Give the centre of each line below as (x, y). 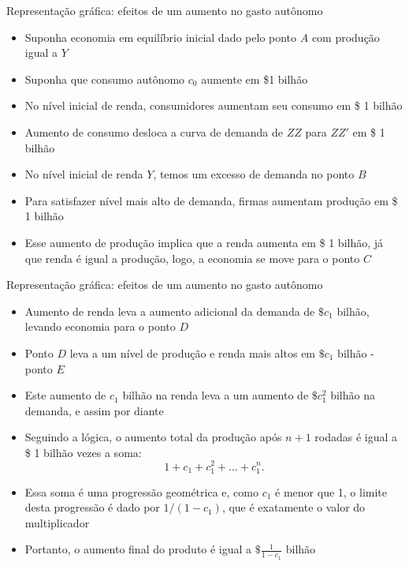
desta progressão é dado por (92, 507)
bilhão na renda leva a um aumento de (216, 395)
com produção (346, 37)
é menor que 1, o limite (331, 491)
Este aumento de (65, 395)
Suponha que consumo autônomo (105, 79)
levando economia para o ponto (100, 326)
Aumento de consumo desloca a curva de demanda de (154, 131)
